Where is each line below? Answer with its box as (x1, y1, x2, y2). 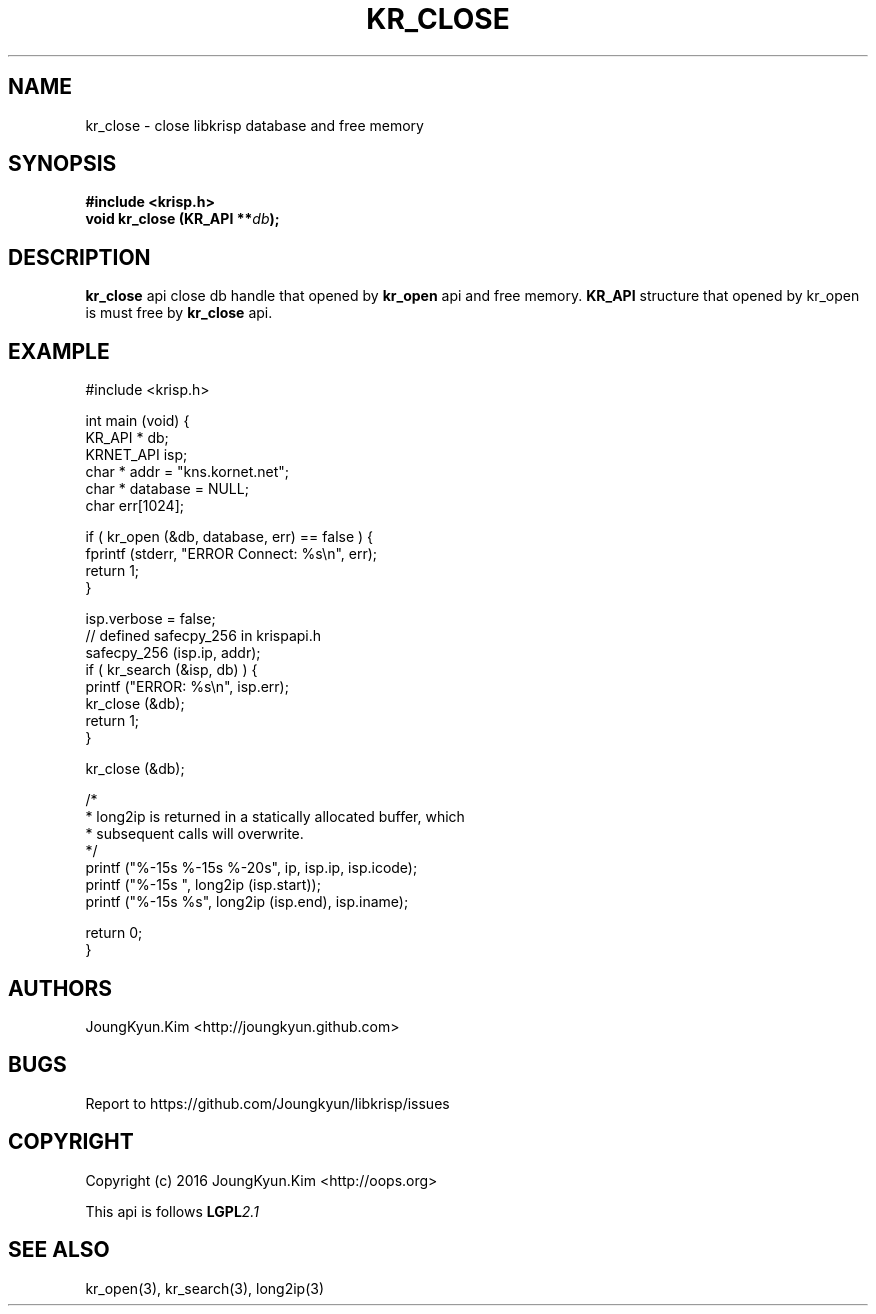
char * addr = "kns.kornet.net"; (85, 463, 290, 481)
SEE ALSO (8, 1237, 110, 1263)
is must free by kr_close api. (85, 304, 273, 322)
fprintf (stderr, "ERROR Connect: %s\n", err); (85, 545, 377, 563)
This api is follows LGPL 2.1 (85, 1202, 259, 1220)
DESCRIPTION (8, 244, 151, 270)
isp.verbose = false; (85, 610, 216, 628)
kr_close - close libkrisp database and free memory (85, 116, 424, 134)
